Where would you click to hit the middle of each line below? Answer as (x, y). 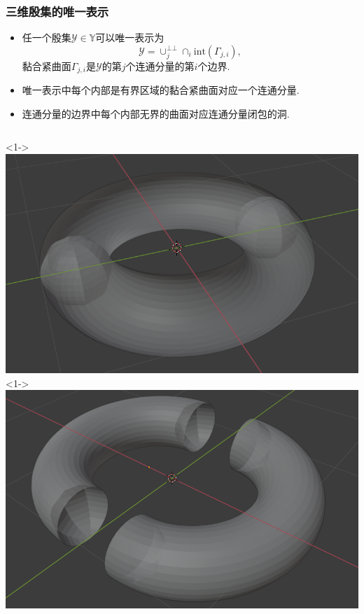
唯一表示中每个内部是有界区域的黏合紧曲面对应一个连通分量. (161, 90)
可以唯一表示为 (130, 37)
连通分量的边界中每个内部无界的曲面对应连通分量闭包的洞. (156, 113)
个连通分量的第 (160, 65)
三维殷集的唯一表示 (57, 11)
